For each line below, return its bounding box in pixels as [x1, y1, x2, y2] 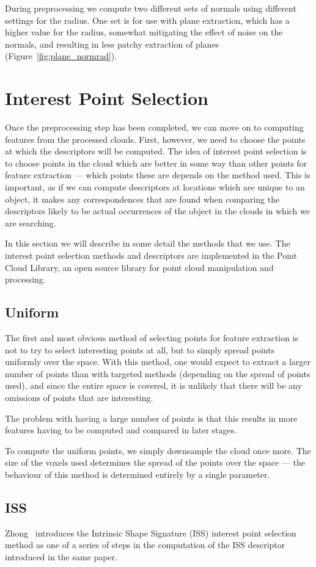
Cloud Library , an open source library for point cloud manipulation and [5, 261, 274, 273]
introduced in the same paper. [5, 550, 118, 563]
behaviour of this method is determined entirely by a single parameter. [5, 468, 270, 480]
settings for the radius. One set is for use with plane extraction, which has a [5, 13, 290, 26]
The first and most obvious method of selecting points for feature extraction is [5, 331, 299, 344]
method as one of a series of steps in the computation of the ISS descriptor [5, 538, 285, 551]
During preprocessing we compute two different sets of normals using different [5, 2, 296, 14]
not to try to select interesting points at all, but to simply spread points [5, 343, 275, 356]
